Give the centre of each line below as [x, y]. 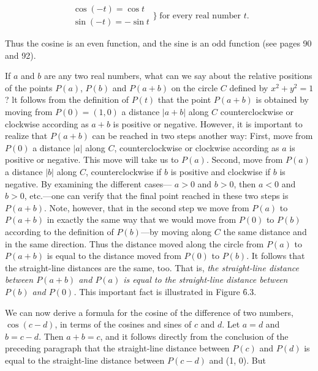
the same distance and [265, 231]
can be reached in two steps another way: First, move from [203, 136]
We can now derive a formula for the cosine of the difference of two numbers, [149, 312]
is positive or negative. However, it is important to [208, 123]
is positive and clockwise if [221, 171]
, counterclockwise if [124, 171]
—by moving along [176, 231]
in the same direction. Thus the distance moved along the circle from [134, 243]
